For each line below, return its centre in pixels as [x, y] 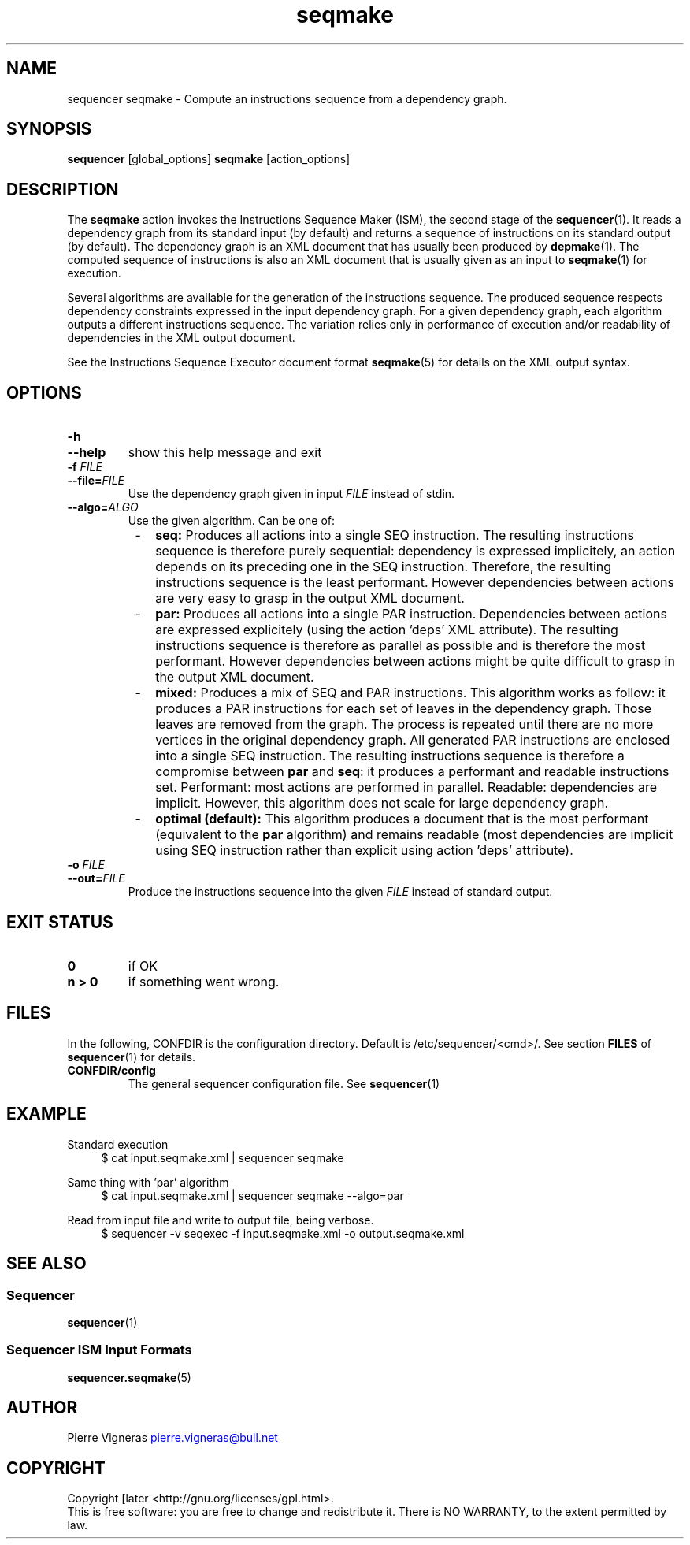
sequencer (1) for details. [132, 1057]
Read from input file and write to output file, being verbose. [221, 1220]
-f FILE [85, 467]
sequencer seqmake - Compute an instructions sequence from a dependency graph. [287, 98]
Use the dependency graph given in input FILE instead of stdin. [291, 494]
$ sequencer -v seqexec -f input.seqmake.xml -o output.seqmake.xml [283, 1233]
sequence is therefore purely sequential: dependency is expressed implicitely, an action [415, 551]
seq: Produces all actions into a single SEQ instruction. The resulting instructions [395, 535]
